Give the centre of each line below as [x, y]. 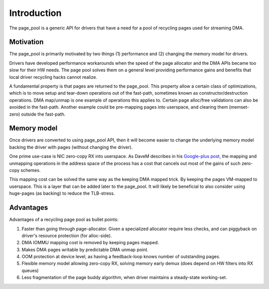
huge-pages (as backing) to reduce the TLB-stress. [62, 193]
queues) [30, 270]
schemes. [31, 170]
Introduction [35, 13]
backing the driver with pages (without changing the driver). [71, 147]
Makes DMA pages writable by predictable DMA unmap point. [85, 250]
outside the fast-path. [43, 114]
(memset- [239, 107]
